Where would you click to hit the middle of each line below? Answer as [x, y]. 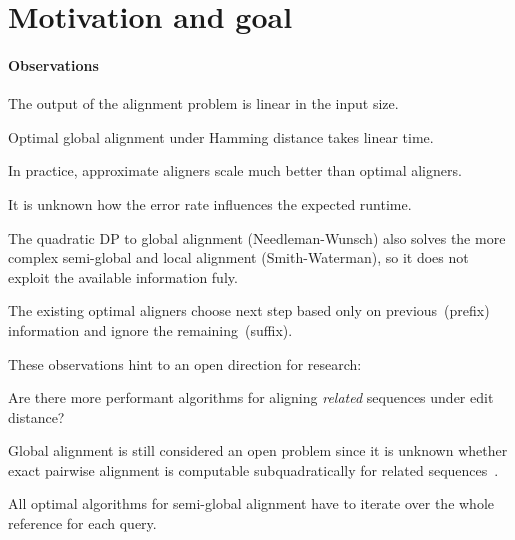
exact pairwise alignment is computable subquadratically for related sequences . [253, 469]
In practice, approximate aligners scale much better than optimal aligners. [235, 170]
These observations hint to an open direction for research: [185, 363]
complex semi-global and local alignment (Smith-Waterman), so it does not [238, 257]
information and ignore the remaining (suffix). [150, 329]
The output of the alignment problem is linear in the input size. [203, 103]
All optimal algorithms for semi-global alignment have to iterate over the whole [251, 503]
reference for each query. [82, 523]
